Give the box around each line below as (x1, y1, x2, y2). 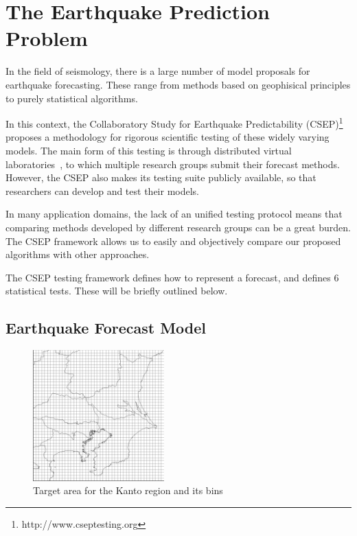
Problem (5, 24, 88, 52)
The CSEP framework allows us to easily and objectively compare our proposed (5, 233, 341, 248)
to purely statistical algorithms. (5, 91, 138, 105)
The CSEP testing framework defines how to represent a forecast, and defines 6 (5, 270, 339, 284)
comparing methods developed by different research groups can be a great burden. (5, 220, 351, 234)
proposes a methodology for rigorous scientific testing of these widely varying (5, 130, 330, 144)
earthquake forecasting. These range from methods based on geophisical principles (5, 77, 351, 91)
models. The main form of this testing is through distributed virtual (5, 143, 292, 157)
